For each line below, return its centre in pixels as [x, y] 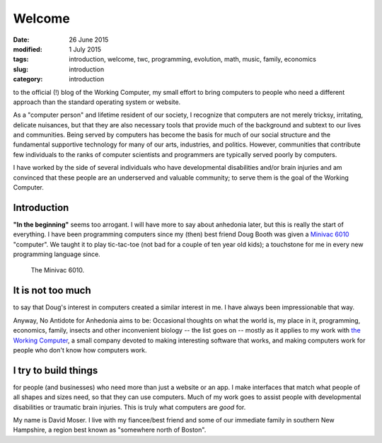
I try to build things [56, 370]
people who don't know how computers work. [80, 350]
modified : [28, 49]
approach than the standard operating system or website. [97, 102]
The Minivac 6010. [58, 270]
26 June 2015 [89, 40]
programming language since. [57, 254]
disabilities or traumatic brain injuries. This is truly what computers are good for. [129, 407]
